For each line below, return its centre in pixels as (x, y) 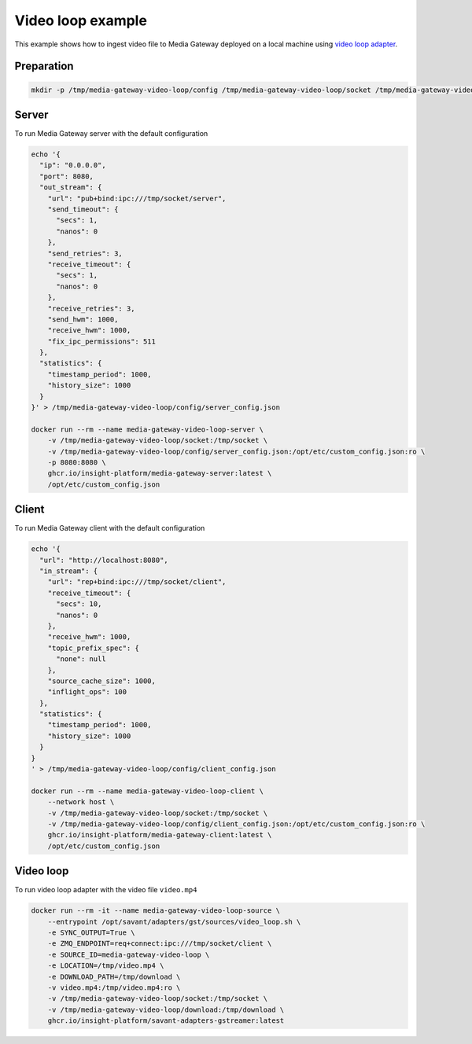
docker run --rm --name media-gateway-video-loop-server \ (147, 429)
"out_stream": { (71, 187)
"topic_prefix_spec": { (93, 648)
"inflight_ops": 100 (87, 692)
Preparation (44, 66)
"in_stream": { (69, 571)
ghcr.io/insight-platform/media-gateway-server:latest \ (160, 473)
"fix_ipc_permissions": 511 (102, 341)
